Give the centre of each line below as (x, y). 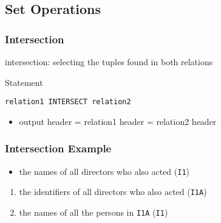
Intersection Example (58, 148)
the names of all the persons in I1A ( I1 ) (93, 212)
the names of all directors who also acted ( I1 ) (104, 171)
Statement (24, 82)
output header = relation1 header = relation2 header (118, 121)
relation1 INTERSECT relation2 (68, 102)
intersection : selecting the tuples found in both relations (109, 62)
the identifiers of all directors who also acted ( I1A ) (113, 192)
